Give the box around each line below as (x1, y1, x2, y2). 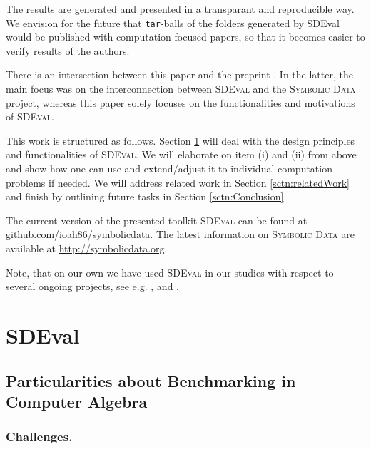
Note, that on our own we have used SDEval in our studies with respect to (6, 264, 334, 279)
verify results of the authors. (6, 43, 130, 58)
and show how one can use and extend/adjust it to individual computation (6, 161, 332, 175)
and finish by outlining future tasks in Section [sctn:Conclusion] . (6, 189, 287, 204)
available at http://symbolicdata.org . (6, 240, 168, 255)
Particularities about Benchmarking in (6, 369, 296, 391)
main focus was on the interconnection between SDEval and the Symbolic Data (6, 81, 356, 96)
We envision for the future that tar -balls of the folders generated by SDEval (6, 15, 340, 30)
